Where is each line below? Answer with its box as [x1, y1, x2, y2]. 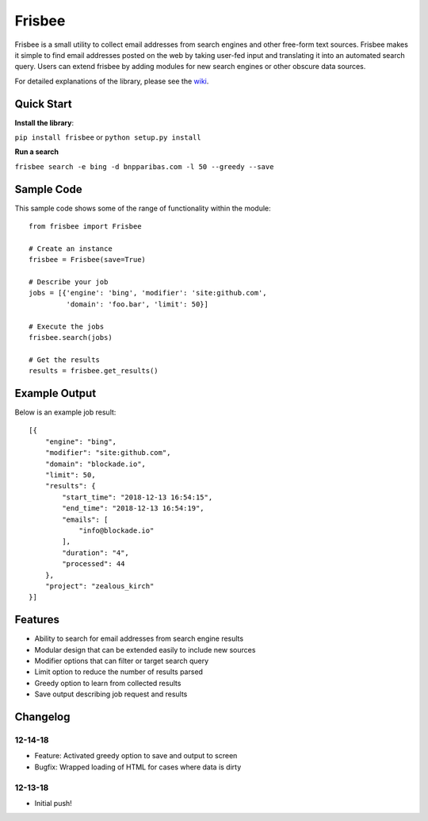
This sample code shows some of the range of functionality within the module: [14, 203, 271, 213]
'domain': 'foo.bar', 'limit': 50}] [66, 299, 209, 309]
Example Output [14, 386, 97, 400]
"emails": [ [62, 515, 109, 524]
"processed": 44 [62, 560, 125, 569]
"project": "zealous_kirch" [44, 581, 155, 591]
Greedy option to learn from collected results [34, 678, 182, 688]
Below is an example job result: [14, 407, 117, 417]
